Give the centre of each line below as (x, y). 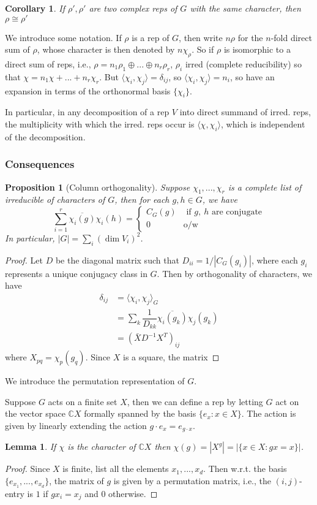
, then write (201, 37)
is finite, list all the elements (116, 469)
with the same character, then (245, 8)
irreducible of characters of (55, 199)
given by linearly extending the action (76, 425)
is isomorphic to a (257, 49)
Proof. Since (28, 469)
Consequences (40, 164)
